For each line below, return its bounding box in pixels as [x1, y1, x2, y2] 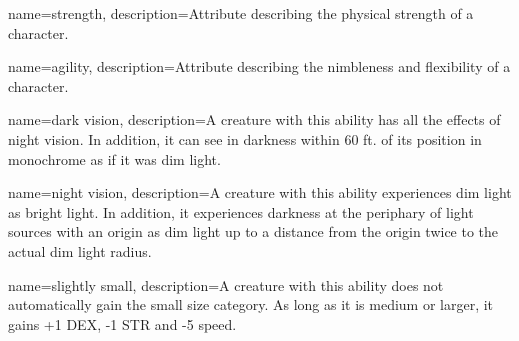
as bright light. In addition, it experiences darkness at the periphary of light [8, 201, 474, 222]
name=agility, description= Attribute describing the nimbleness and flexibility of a [8, 56, 511, 77]
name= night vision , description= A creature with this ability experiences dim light [8, 182, 512, 203]
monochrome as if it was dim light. [8, 148, 221, 169]
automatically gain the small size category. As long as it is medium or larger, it [8, 294, 494, 315]
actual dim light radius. [8, 240, 152, 261]
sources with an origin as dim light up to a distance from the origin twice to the [8, 221, 499, 242]
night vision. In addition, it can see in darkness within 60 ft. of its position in [8, 128, 482, 149]
